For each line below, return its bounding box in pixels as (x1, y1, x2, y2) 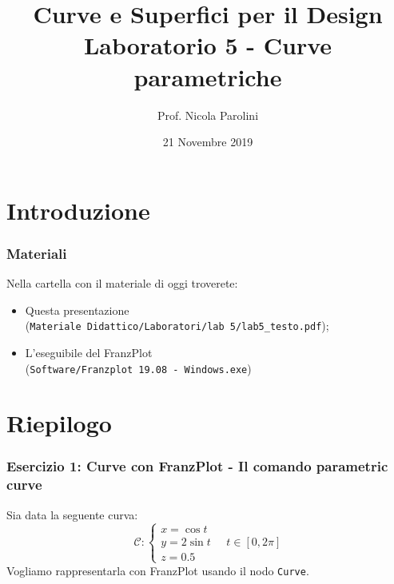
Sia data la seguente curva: (6, 506, 138, 522)
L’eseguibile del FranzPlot (25, 344, 153, 360)
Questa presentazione (25, 301, 129, 318)
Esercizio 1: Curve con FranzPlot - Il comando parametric (6, 456, 388, 476)
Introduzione (6, 193, 150, 226)
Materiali (6, 243, 67, 263)
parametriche (133, 60, 282, 93)
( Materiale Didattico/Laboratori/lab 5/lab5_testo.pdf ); (25, 317, 329, 334)
